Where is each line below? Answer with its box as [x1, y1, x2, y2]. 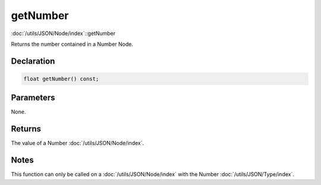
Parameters [11, 93, 55, 103]
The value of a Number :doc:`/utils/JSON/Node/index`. [11, 140, 144, 147]
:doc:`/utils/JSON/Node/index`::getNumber [11, 30, 116, 37]
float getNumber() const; [23, 75, 99, 82]
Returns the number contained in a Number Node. [11, 40, 134, 48]
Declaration [11, 56, 55, 66]
